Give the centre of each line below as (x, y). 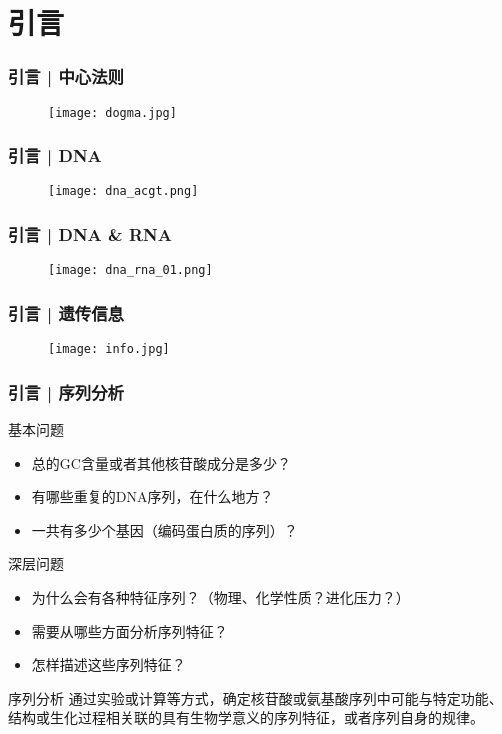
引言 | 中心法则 (66, 76)
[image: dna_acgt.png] (123, 191)
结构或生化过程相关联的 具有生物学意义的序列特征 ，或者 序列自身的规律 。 (246, 717)
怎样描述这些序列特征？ (108, 664)
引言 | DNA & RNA (90, 234)
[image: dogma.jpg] (112, 112)
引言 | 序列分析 (66, 391)
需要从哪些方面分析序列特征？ (129, 630)
